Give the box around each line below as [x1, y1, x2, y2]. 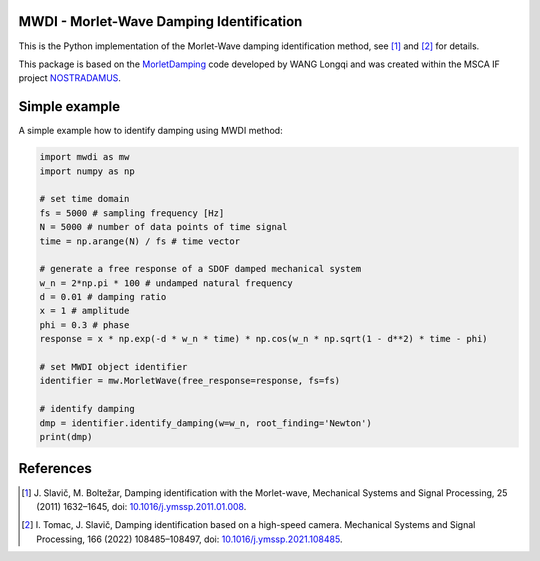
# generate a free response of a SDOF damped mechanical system [39, 263, 362, 275]
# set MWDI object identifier [39, 361, 188, 373]
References [18, 460, 92, 477]
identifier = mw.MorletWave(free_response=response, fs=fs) [39, 375, 341, 387]
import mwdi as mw [39, 151, 130, 163]
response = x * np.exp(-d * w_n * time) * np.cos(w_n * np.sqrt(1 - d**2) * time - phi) [39, 333, 489, 345]
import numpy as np [39, 165, 135, 177]
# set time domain [39, 193, 130, 205]
